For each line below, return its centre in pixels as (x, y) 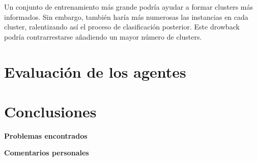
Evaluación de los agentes (95, 71)
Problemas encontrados (46, 135)
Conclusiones (50, 111)
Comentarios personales (47, 153)
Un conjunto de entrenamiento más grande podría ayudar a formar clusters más (129, 7)
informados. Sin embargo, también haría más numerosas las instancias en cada (126, 17)
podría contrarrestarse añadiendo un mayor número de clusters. (103, 36)
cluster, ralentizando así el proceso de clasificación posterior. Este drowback (122, 27)
